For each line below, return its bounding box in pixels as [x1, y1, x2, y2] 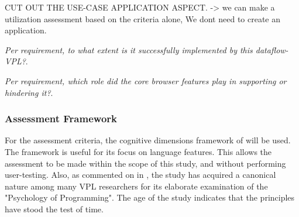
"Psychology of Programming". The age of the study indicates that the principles [5, 191, 295, 204]
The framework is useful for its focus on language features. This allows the [5, 145, 272, 157]
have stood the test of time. [5, 202, 104, 215]
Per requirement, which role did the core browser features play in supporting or [5, 74, 287, 87]
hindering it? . [5, 86, 53, 98]
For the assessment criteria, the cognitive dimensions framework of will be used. [5, 134, 291, 146]
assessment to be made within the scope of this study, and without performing [5, 157, 286, 169]
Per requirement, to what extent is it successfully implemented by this [5, 43, 253, 56]
